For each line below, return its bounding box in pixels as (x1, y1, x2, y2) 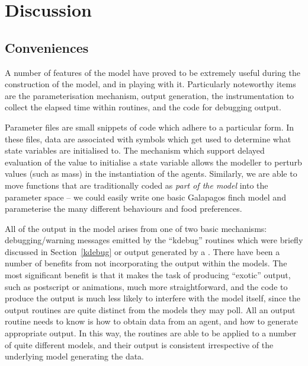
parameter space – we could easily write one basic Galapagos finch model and (5, 190, 286, 203)
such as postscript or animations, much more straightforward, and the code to (5, 280, 288, 292)
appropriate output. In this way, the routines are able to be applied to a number (5, 327, 297, 339)
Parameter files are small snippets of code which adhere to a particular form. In (5, 120, 294, 133)
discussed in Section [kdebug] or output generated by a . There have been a (5, 245, 280, 257)
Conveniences (5, 38, 89, 56)
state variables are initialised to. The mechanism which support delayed (5, 144, 265, 157)
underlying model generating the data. (5, 350, 145, 362)
